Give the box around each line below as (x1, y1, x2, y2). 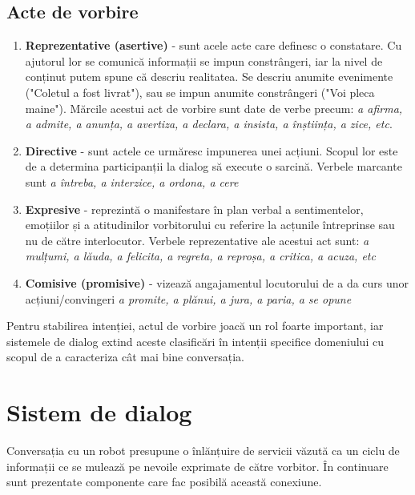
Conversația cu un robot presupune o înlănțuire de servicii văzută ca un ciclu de (6, 442, 400, 459)
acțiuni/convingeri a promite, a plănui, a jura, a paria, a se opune (25, 290, 352, 307)
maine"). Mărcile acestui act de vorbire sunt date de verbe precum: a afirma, (25, 99, 403, 116)
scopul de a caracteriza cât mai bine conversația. (6, 348, 244, 365)
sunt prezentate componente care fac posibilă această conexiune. (6, 473, 322, 490)
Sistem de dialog (6, 396, 192, 429)
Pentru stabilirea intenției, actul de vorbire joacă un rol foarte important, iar (6, 317, 384, 334)
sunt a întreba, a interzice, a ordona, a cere (25, 173, 239, 190)
